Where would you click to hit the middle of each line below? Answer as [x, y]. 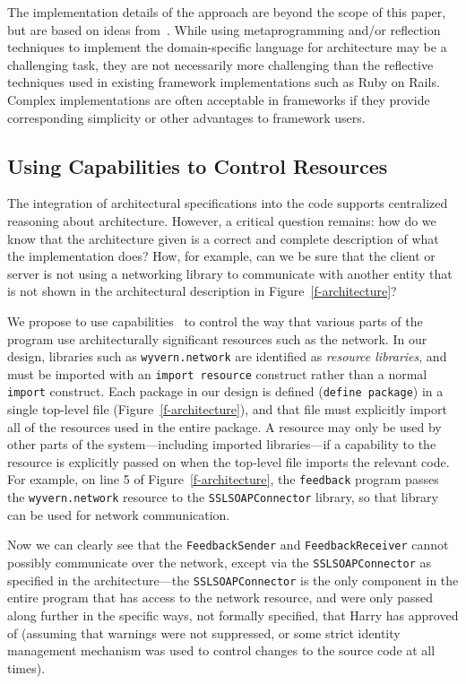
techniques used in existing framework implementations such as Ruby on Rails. [224, 82]
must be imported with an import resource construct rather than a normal [217, 373]
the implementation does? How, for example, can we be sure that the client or [221, 256]
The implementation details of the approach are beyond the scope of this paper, [227, 12]
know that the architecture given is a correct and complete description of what [223, 238]
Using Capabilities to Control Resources [198, 165]
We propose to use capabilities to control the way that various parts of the [215, 320]
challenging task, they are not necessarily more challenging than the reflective [220, 64]
